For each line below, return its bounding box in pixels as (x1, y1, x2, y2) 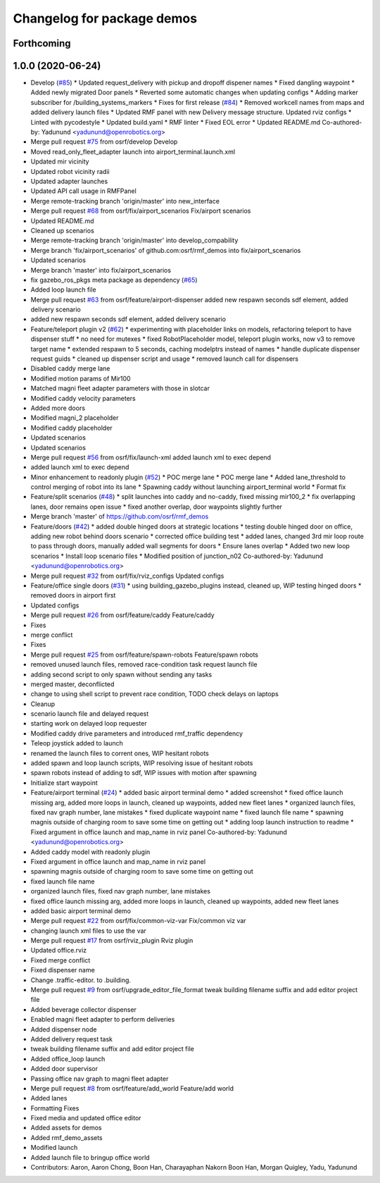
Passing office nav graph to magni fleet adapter (30, 1074, 169, 1083)
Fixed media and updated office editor (30, 1114, 141, 1122)
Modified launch (30, 1144, 78, 1152)
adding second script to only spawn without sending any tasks (30, 670, 213, 679)
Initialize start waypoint (30, 779, 98, 787)
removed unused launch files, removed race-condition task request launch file (30, 660, 258, 669)
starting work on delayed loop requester (30, 719, 147, 728)
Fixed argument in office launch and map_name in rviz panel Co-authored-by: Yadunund (30, 828, 288, 836)
